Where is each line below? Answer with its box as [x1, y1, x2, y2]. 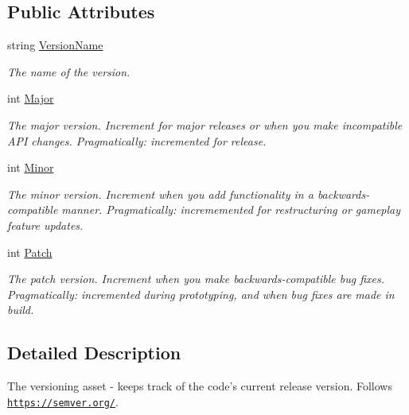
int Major [7, 90, 54, 107]
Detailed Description [7, 340, 181, 365]
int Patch [7, 243, 53, 260]
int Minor [7, 159, 54, 176]
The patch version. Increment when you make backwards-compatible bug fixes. [7, 270, 385, 287]
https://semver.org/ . [7, 393, 119, 409]
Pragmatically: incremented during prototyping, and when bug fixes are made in [7, 285, 395, 302]
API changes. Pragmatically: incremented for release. [7, 132, 267, 149]
